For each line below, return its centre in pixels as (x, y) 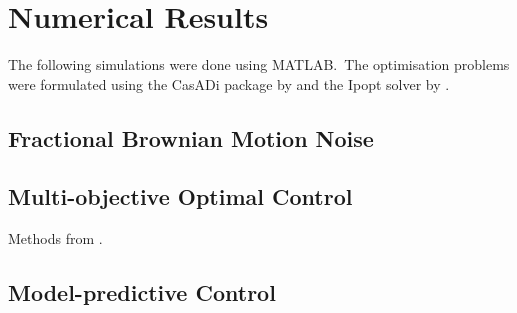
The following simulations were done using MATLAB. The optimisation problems (259, 64)
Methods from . (55, 238)
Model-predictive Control (142, 292)
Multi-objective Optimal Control (180, 196)
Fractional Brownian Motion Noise (191, 137)
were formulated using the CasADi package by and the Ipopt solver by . (229, 83)
